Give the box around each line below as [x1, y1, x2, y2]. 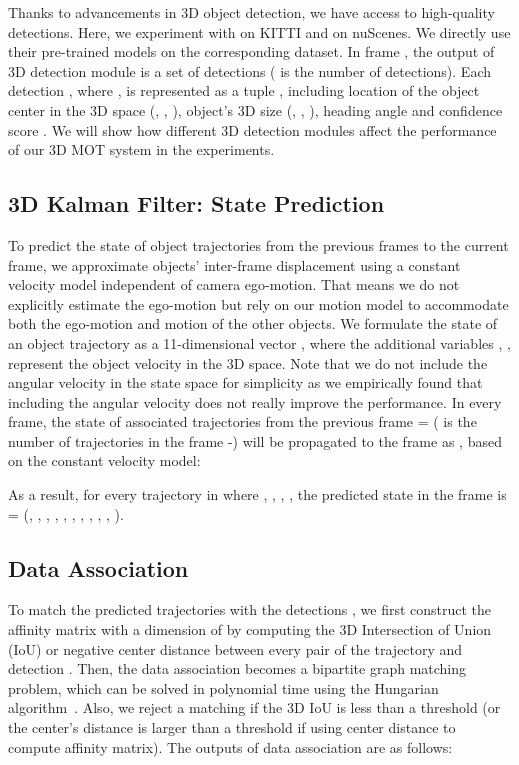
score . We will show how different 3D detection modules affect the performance [8, 119, 497, 140]
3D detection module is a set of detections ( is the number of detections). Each [8, 60, 491, 81]
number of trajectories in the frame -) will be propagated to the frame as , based [8, 430, 502, 451]
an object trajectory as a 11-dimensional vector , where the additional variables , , [8, 332, 511, 353]
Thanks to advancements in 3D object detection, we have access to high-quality [8, 2, 495, 22]
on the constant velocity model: [8, 450, 201, 471]
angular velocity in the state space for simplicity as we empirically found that [8, 372, 483, 393]
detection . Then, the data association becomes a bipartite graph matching [8, 658, 467, 679]
